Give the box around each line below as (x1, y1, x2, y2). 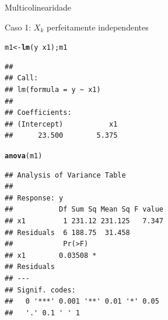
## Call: (5, 74, 38, 83)
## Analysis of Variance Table (5, 171, 126, 179)
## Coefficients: (5, 108, 72, 117)
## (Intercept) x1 (5, 120, 118, 128)
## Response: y (5, 193, 64, 202)
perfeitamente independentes (46, 21, 149, 33)
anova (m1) (5, 152, 43, 160)
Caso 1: (5, 21, 32, 33)
